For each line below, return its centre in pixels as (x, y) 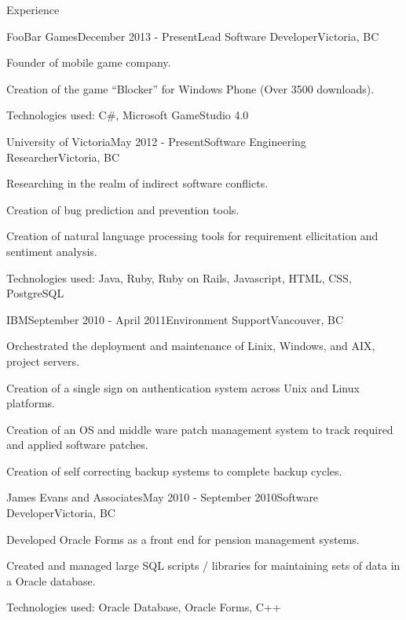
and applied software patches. (77, 445)
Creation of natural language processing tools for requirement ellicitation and (192, 236)
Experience (33, 9)
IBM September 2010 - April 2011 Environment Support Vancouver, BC (175, 319)
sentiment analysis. (52, 251)
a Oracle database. (51, 580)
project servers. (43, 361)
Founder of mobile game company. (89, 62)
